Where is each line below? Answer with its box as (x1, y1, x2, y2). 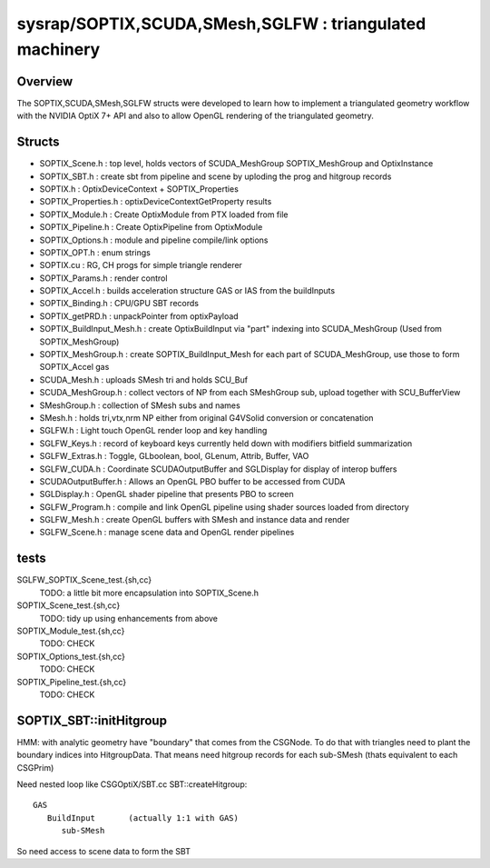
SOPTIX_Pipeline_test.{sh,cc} (16, 676, 127, 687)
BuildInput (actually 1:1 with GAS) (46, 813, 240, 823)
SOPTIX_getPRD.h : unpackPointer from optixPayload (39, 310, 240, 322)
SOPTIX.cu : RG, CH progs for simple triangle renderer (39, 260, 242, 271)
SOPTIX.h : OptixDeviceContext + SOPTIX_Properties (39, 183, 240, 195)
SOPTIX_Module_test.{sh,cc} (16, 625, 125, 636)
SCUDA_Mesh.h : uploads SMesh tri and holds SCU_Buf (39, 374, 249, 385)
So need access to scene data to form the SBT (16, 845, 191, 856)
